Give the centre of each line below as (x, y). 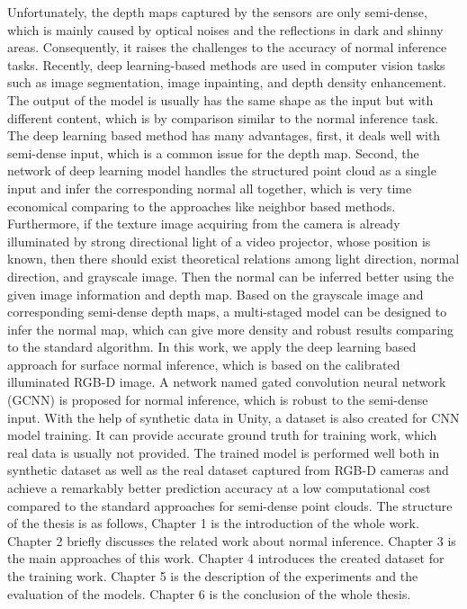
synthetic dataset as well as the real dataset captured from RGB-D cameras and (228, 470)
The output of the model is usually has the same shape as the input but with (220, 99)
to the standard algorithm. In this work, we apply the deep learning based (212, 347)
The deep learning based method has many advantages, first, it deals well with (224, 135)
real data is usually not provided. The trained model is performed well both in (224, 452)
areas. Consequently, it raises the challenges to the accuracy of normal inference (227, 47)
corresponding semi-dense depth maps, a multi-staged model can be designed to (227, 312)
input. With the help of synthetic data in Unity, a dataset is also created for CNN (233, 417)
